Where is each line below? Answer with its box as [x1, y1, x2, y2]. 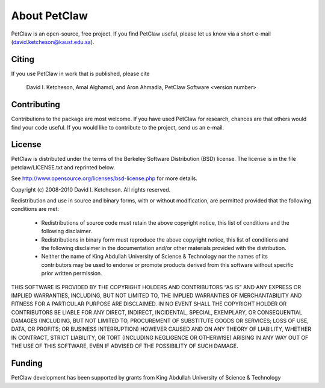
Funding [11, 358, 43, 369]
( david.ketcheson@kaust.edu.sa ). [11, 38, 94, 45]
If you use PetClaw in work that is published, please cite [11, 70, 150, 77]
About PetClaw [11, 9, 88, 22]
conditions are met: [11, 205, 60, 213]
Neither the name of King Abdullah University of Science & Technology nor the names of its [41, 253, 268, 260]
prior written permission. [41, 270, 102, 277]
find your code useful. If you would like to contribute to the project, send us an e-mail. [11, 124, 224, 131]
